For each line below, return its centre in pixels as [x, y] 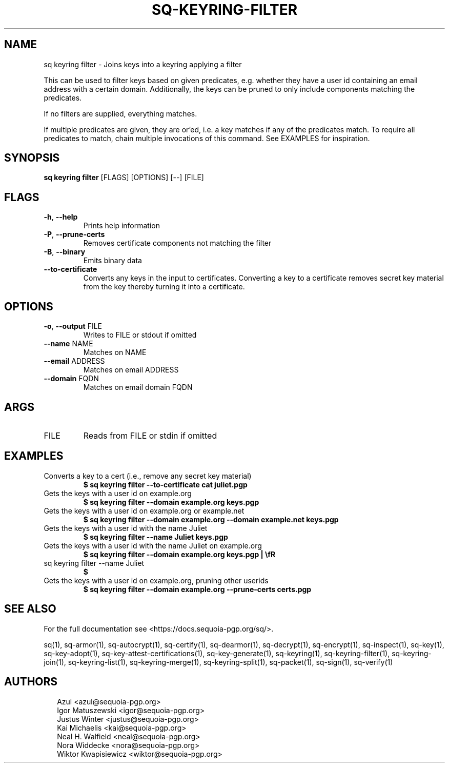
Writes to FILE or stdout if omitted [140, 335]
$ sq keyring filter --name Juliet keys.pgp [156, 537]
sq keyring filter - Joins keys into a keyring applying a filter [143, 64]
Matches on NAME [115, 352]
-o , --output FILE [73, 326]
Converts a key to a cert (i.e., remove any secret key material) [148, 476]
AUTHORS [31, 682]
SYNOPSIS [32, 158]
